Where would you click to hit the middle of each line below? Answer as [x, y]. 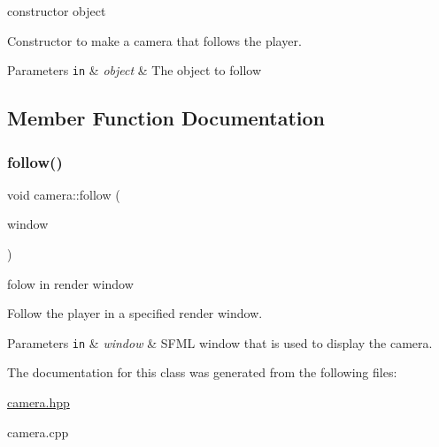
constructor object [57, 11]
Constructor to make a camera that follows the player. [154, 40]
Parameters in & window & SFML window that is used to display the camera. [220, 342]
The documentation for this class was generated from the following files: [202, 372]
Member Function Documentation [166, 118]
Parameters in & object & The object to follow [135, 70]
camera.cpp [38, 432]
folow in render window [70, 283]
